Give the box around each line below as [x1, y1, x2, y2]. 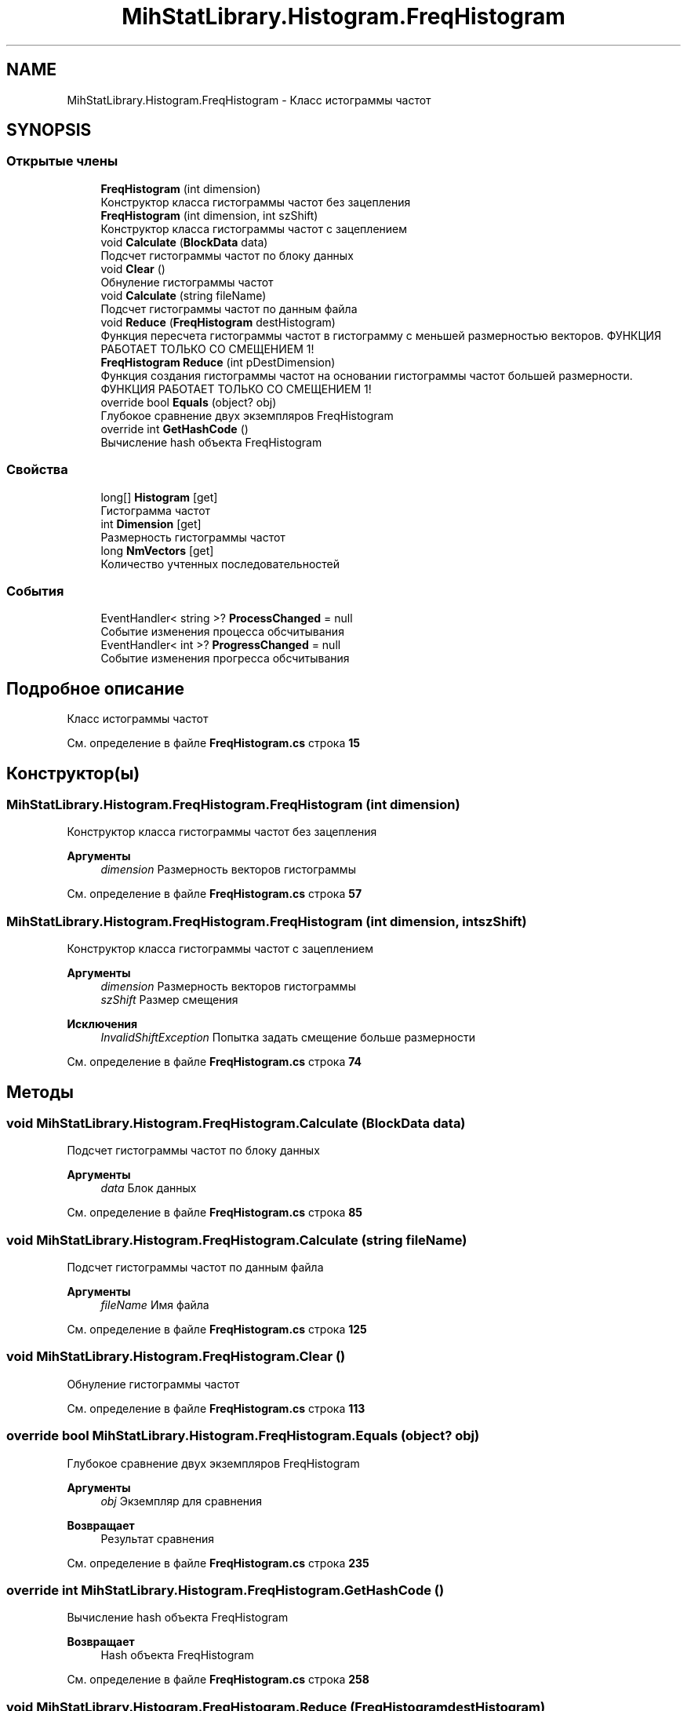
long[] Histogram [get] [100, 490, 218, 504]
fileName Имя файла [100, 1298, 209, 1312]
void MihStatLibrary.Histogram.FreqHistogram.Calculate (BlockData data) [6, 1115, 466, 1131]
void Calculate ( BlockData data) [100, 235, 268, 249]
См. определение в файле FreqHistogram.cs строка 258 [67, 1673, 369, 1687]
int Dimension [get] [100, 516, 202, 531]
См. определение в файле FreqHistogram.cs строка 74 [67, 1055, 362, 1069]
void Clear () [100, 261, 165, 275]
